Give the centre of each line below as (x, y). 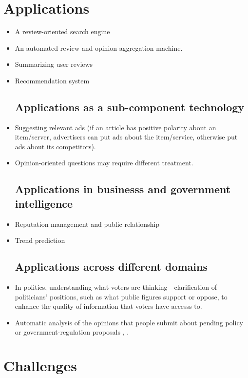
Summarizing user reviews (54, 64)
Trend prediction (40, 240)
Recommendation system (52, 80)
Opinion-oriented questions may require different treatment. (104, 163)
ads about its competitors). (55, 146)
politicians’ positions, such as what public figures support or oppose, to (121, 296)
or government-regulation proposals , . (72, 332)
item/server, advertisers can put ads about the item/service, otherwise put (126, 137)
